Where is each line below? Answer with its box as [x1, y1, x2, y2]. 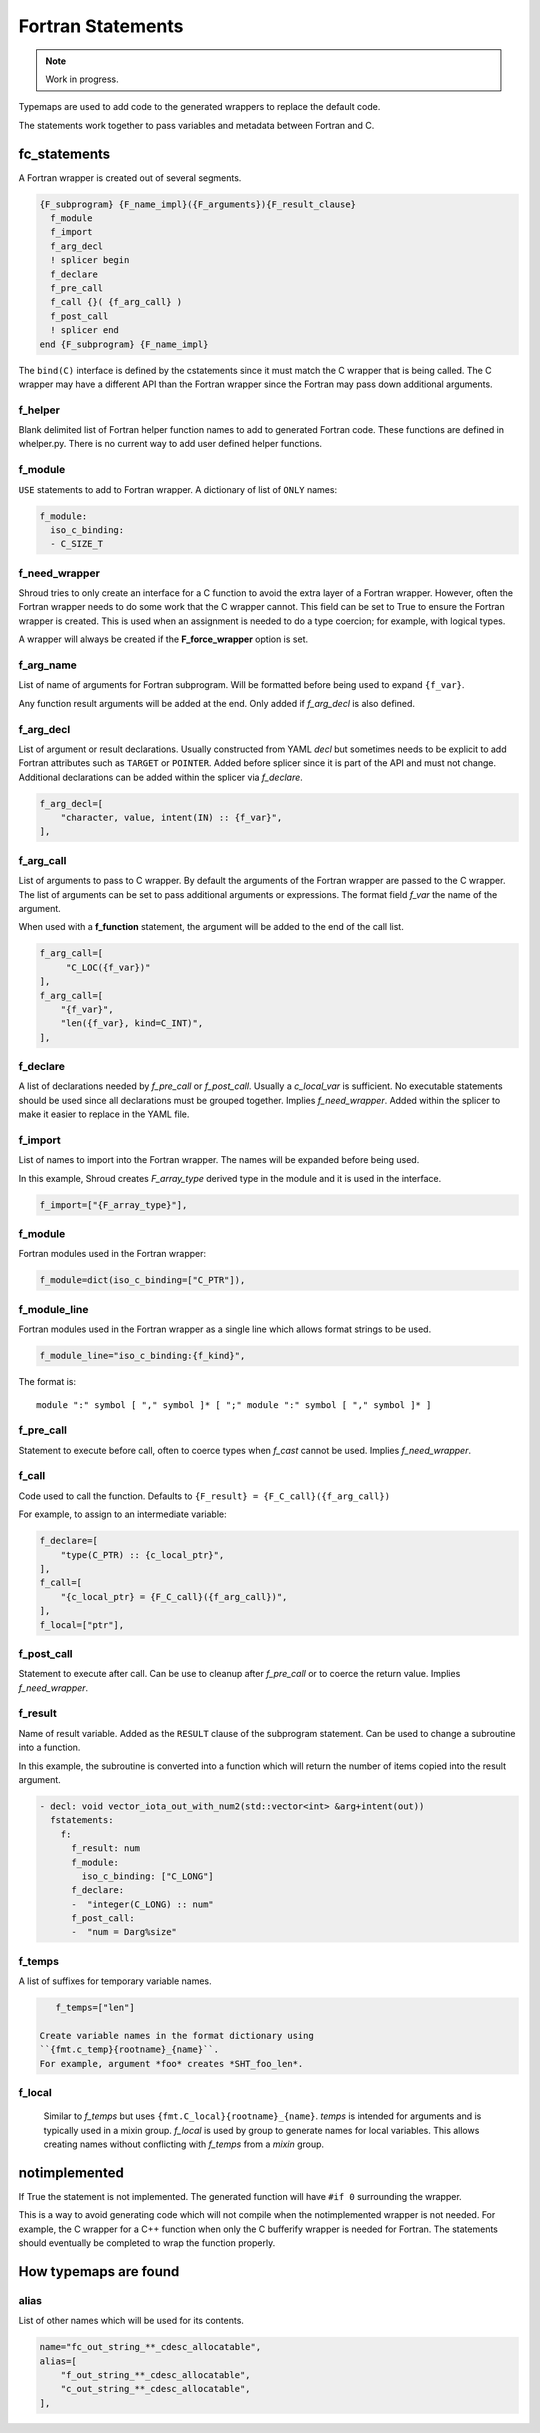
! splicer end [50, 325, 120, 336]
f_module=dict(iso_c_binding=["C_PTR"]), [39, 1275, 246, 1286]
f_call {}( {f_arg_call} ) [50, 296, 183, 308]
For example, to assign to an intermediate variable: [18, 1508, 227, 1520]
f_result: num [71, 1843, 140, 1854]
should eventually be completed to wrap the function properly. [18, 2237, 276, 2249]
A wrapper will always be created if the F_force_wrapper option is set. [18, 633, 309, 645]
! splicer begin [50, 255, 130, 266]
